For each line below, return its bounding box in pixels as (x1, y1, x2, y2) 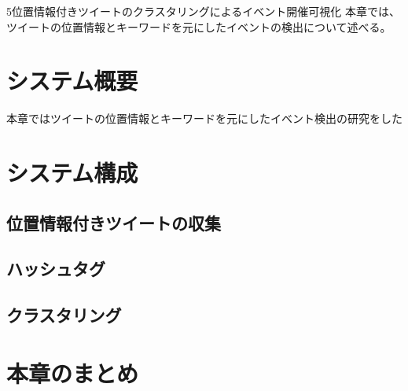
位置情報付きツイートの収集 (6, 210, 221, 234)
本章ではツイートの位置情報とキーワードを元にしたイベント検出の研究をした (6, 110, 402, 127)
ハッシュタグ (6, 256, 105, 281)
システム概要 (6, 65, 138, 97)
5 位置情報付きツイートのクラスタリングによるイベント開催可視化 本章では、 (6, 3, 400, 19)
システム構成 (6, 157, 138, 189)
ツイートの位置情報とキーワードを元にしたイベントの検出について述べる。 (6, 18, 391, 35)
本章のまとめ (6, 356, 139, 389)
